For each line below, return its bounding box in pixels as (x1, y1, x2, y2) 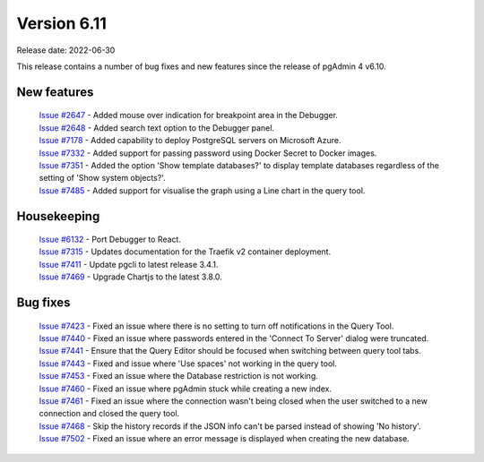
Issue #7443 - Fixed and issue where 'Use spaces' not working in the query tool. (39, 358, 338, 369)
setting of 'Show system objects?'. (39, 173, 166, 184)
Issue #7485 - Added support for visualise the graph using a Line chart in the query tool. (39, 184, 366, 196)
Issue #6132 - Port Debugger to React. (39, 234, 181, 245)
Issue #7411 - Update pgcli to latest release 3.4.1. (39, 259, 219, 269)
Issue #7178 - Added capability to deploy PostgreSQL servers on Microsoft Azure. (39, 135, 341, 146)
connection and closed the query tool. (39, 408, 180, 419)
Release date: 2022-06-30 (16, 45, 116, 56)
